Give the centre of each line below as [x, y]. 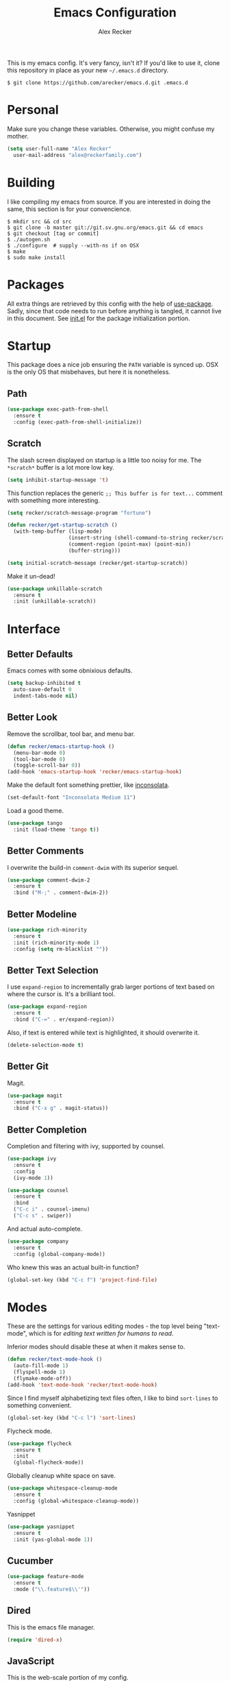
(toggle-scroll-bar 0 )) [47, 766]
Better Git [28, 1066]
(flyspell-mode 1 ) [40, 1372]
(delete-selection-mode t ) [46, 1045]
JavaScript [31, 1661]
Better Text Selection [53, 970]
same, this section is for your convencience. [69, 209]
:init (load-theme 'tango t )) [56, 830]
